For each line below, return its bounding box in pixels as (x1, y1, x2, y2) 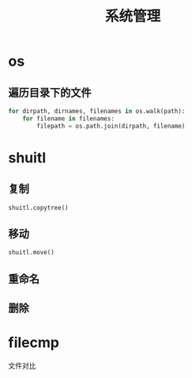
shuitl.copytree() (8, 204, 69, 212)
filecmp (8, 334, 59, 352)
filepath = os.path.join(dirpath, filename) (36, 122, 186, 130)
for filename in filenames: (22, 114, 115, 123)
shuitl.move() (8, 249, 55, 257)
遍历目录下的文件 (8, 86, 92, 99)
